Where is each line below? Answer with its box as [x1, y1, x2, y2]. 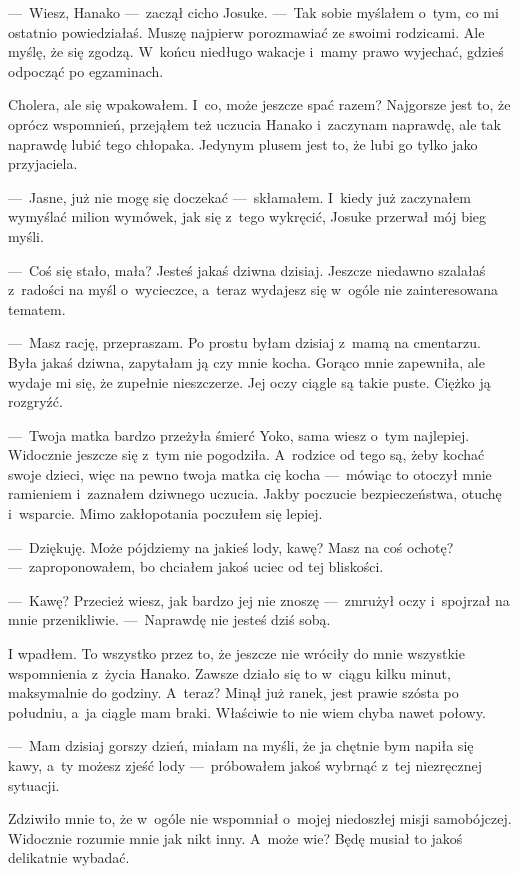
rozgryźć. [8, 391, 63, 412]
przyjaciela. [8, 153, 78, 174]
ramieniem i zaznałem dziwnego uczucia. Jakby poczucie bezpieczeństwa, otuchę [8, 483, 502, 504]
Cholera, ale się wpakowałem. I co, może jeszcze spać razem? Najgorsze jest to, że [8, 94, 511, 115]
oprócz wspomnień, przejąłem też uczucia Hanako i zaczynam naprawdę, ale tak [8, 113, 501, 134]
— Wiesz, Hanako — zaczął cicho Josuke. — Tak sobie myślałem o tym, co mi [8, 2, 499, 22]
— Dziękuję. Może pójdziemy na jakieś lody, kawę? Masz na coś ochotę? [8, 536, 454, 557]
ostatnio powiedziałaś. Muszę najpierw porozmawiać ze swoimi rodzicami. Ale [8, 21, 485, 42]
